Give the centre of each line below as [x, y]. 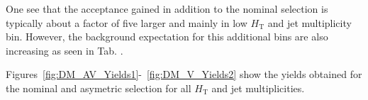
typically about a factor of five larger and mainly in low [127, 22]
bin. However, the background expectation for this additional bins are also [167, 37]
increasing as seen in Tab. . [65, 50]
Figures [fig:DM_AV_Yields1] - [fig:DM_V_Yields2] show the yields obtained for [184, 74]
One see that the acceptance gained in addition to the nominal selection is [167, 9]
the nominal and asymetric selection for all [99, 88]
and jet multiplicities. [258, 88]
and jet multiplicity [310, 22]
